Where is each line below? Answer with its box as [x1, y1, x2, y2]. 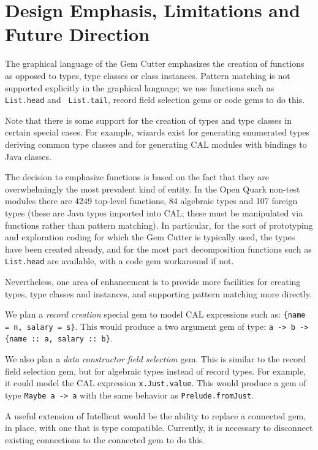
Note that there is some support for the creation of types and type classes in [5, 113, 292, 126]
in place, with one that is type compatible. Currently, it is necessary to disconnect [5, 421, 313, 434]
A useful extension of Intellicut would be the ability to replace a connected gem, [5, 409, 306, 422]
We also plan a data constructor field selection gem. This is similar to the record [5, 353, 306, 365]
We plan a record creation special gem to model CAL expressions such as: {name [5, 308, 306, 321]
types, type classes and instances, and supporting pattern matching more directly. [5, 287, 312, 300]
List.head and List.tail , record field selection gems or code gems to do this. [5, 93, 305, 106]
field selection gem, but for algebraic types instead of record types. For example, [5, 364, 306, 377]
